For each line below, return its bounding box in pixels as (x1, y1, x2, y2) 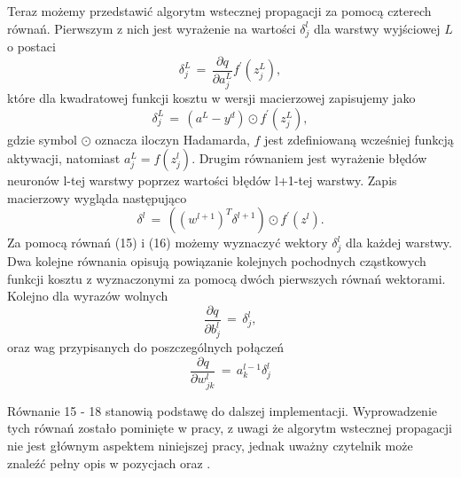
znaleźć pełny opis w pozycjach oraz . (7, 453, 211, 472)
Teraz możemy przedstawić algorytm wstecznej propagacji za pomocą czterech (7, 2, 432, 20)
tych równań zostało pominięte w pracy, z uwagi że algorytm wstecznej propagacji (7, 419, 452, 437)
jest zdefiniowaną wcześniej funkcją (264, 129, 454, 148)
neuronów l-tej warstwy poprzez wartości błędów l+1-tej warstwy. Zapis (7, 171, 397, 190)
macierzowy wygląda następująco (7, 188, 187, 207)
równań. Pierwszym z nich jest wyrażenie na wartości (7, 19, 296, 37)
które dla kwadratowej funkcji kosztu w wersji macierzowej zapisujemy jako (7, 89, 416, 107)
